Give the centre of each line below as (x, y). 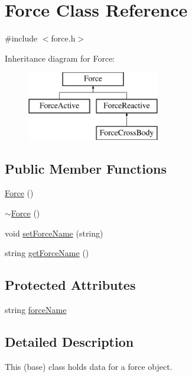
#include (21, 38)
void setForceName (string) (54, 233)
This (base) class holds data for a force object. (89, 366)
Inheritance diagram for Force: (60, 58)
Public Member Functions (86, 168)
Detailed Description (69, 342)
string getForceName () (47, 253)
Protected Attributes (70, 285)
